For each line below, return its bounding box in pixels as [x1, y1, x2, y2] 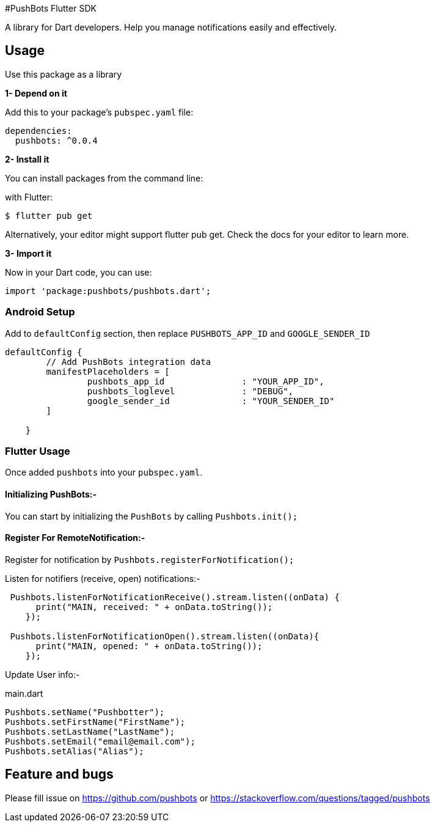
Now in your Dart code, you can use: [5, 266, 152, 278]
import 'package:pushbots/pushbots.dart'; [5, 285, 211, 296]
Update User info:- [5, 669, 80, 680]
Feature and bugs [5, 766, 114, 782]
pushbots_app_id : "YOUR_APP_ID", [87, 376, 324, 386]
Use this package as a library [5, 68, 122, 79]
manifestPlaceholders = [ [46, 366, 170, 377]
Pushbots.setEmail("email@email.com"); [5, 736, 196, 746]
